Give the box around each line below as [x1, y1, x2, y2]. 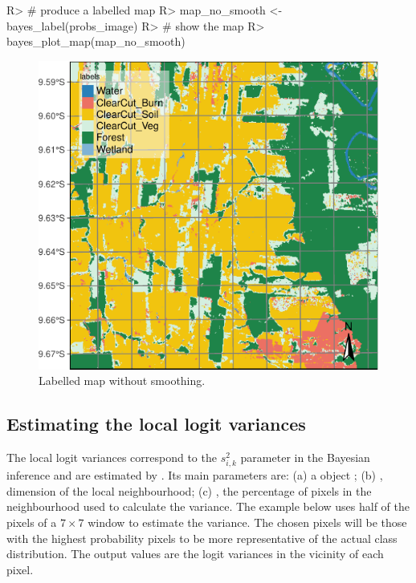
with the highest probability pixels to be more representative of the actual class [6, 529, 398, 546]
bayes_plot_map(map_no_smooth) [6, 33, 186, 50]
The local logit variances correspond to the [6, 449, 217, 465]
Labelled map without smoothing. [39, 372, 206, 389]
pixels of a [6, 513, 57, 530]
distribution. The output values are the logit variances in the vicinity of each [6, 545, 384, 562]
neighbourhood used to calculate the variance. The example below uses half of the [6, 498, 410, 515]
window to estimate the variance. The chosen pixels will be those [88, 513, 407, 530]
